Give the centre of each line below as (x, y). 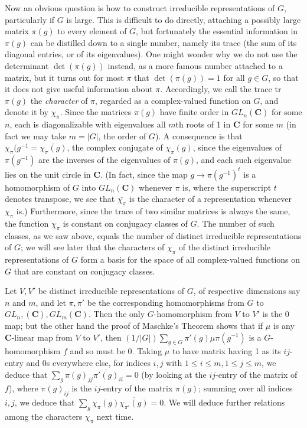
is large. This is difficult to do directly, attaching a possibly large (184, 19)
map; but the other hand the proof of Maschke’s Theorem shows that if (134, 325)
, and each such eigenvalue (244, 160)
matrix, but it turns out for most (64, 77)
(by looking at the (174, 374)
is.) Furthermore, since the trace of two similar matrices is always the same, (153, 211)
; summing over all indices (246, 388)
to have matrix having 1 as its (226, 351)
